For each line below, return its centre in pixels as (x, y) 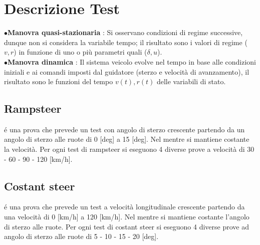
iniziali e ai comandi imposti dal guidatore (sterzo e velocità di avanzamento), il (127, 71)
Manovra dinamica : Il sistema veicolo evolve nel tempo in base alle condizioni (132, 61)
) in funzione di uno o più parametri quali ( (80, 52)
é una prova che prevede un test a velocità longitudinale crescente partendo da (124, 207)
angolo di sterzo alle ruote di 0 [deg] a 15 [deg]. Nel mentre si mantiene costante (127, 139)
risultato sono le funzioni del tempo (59, 81)
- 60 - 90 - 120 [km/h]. (38, 159)
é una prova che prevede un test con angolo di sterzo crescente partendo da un (124, 129)
